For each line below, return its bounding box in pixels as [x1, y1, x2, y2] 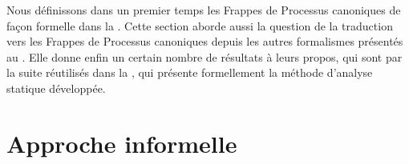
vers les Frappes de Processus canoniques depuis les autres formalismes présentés [6, 33, 403, 50]
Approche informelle [6, 126, 237, 159]
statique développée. [6, 79, 106, 96]
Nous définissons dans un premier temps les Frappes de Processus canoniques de [6, 2, 401, 18]
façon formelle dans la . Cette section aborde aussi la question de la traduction [6, 17, 393, 34]
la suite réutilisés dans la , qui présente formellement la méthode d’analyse [6, 64, 373, 81]
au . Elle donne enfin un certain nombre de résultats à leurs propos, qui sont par [6, 48, 403, 65]
